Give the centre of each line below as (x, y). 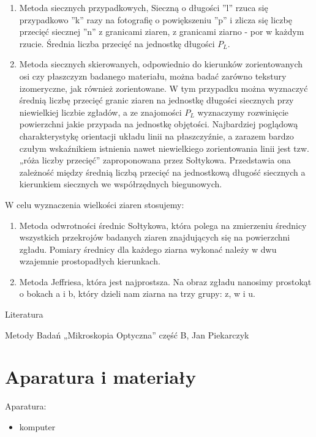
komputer (37, 426)
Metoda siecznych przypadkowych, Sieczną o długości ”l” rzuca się (144, 7)
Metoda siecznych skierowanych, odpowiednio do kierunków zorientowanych (161, 64)
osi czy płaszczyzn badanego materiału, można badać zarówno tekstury (153, 76)
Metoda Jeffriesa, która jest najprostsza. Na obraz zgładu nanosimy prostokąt (165, 281)
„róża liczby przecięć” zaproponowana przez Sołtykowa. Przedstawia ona (155, 160)
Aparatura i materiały (100, 377)
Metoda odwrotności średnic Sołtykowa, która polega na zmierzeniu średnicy (163, 225)
